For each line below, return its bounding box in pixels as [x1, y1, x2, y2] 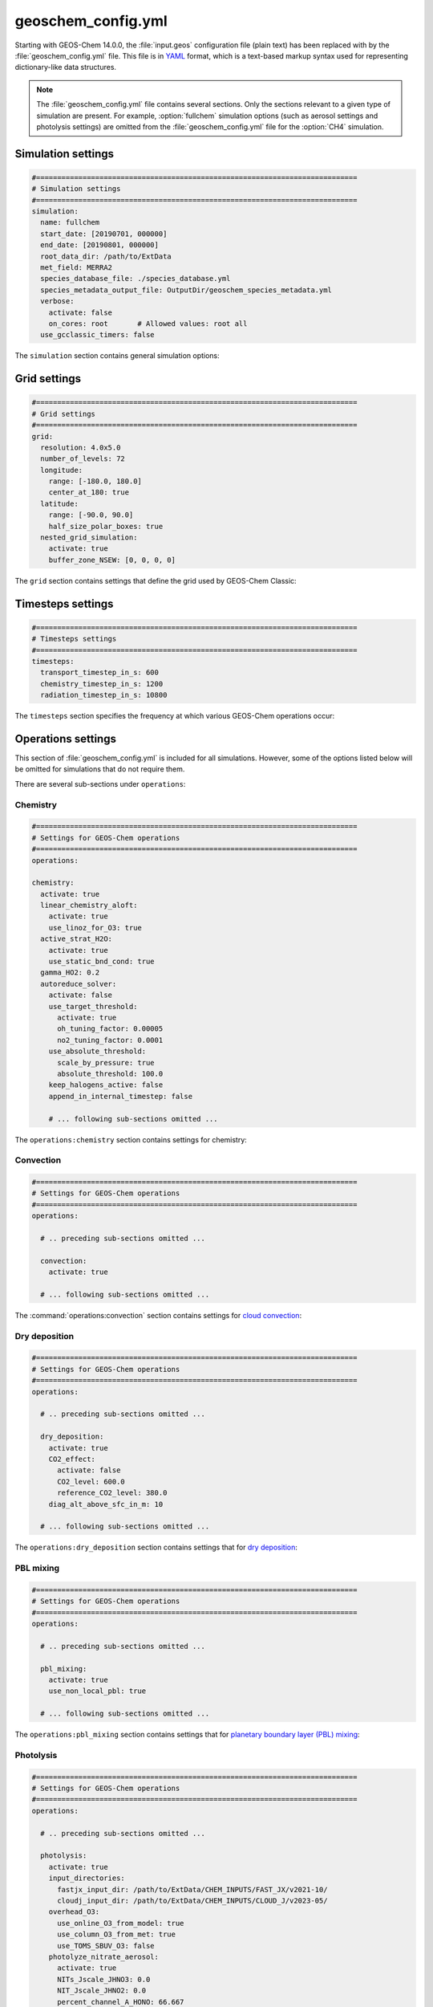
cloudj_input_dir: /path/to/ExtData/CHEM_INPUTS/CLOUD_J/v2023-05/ [57, 1896, 328, 1905]
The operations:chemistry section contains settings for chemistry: [14, 1134, 248, 1144]
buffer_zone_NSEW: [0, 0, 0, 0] [48, 555, 176, 564]
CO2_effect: [48, 1455, 96, 1464]
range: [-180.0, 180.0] [48, 477, 142, 486]
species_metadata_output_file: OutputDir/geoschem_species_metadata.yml [40, 285, 333, 295]
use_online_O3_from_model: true [57, 1919, 184, 1928]
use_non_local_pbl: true [48, 1687, 147, 1696]
